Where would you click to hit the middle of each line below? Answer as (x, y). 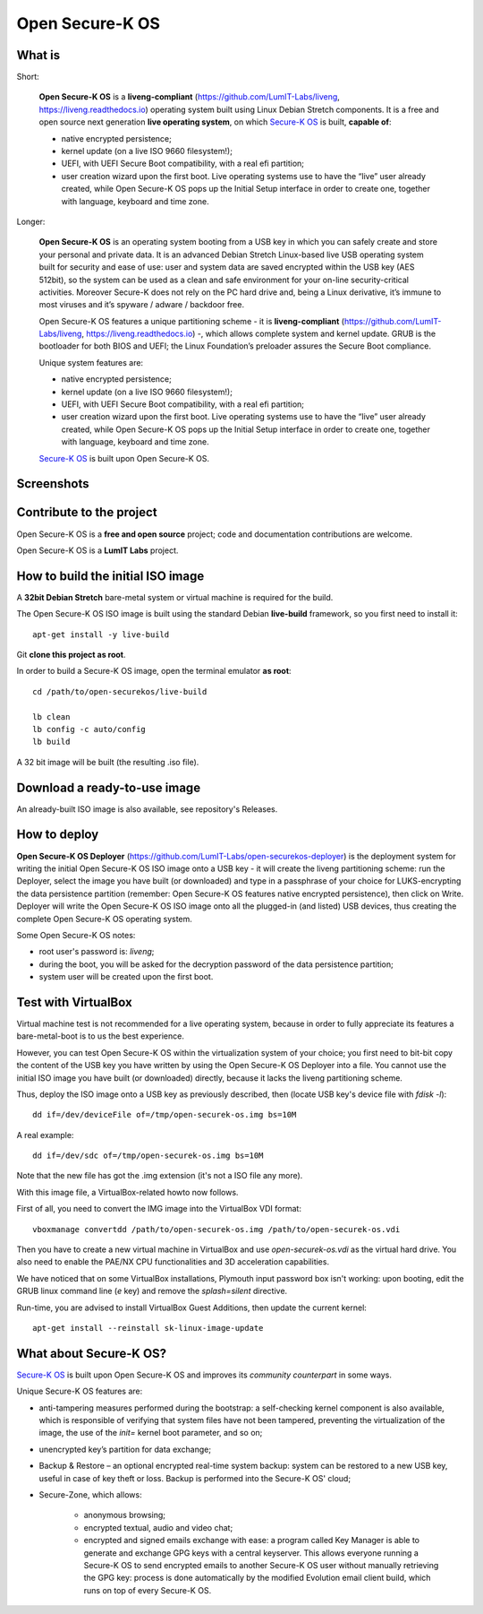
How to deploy (58, 835)
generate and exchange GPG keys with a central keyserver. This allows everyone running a (251, 1553)
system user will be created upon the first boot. (126, 977)
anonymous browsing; (124, 1515)
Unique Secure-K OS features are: (80, 1391)
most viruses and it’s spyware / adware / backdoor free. (142, 305)
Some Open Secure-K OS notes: (76, 935)
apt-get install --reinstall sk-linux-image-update (148, 1328)
